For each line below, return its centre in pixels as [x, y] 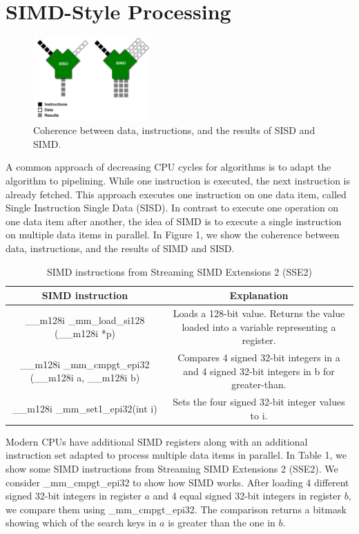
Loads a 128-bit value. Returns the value [259, 313]
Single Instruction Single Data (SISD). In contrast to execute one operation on [172, 208]
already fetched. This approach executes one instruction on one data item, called [176, 194]
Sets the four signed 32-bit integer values [259, 402]
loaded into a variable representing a [259, 326]
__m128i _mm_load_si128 [85, 320]
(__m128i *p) [85, 333]
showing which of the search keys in [81, 523]
